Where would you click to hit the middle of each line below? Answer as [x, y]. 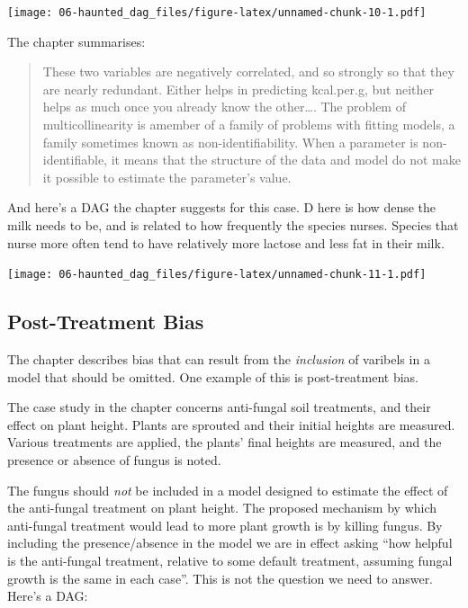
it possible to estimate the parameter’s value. [167, 177]
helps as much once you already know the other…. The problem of [224, 107]
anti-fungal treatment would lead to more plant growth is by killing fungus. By [225, 525]
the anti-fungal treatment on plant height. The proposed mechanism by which [222, 508]
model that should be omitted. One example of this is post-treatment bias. [213, 376]
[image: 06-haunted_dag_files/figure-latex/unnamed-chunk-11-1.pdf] [217, 275]
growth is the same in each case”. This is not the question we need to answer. [220, 578]
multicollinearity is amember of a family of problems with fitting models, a [249, 125]
